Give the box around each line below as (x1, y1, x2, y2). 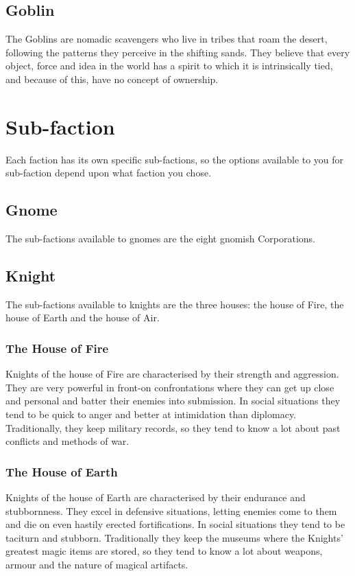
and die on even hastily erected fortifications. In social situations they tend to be (5, 517, 345, 531)
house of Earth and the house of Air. (5, 310, 160, 325)
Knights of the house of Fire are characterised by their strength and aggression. (5, 367, 339, 381)
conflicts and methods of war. (5, 434, 130, 448)
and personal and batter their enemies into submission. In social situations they (5, 393, 341, 408)
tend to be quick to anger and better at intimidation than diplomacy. (5, 407, 297, 422)
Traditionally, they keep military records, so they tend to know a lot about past (5, 420, 341, 435)
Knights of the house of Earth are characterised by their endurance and (5, 490, 306, 505)
